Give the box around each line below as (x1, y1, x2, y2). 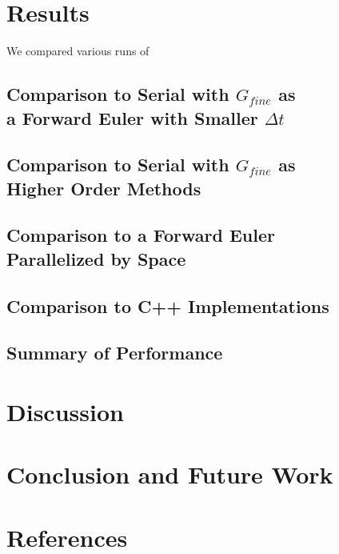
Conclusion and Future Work (6, 458, 333, 491)
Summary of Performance (6, 340, 223, 365)
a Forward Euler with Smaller (6, 105, 258, 130)
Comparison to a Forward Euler (6, 223, 275, 247)
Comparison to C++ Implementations (6, 293, 329, 318)
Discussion (6, 395, 124, 428)
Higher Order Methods (6, 175, 201, 200)
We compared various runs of (6, 42, 150, 59)
